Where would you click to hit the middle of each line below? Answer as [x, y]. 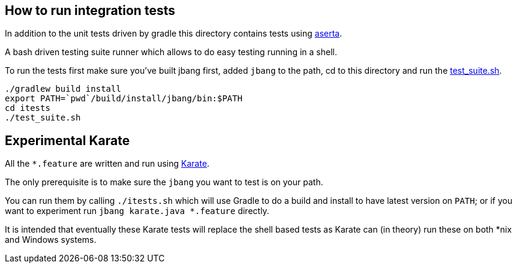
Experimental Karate [67, 140]
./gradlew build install [63, 89]
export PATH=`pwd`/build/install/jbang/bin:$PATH [124, 99]
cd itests [28, 108]
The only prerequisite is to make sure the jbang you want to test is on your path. [164, 182]
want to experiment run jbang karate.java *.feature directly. [137, 211]
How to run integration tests [90, 10]
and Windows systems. [51, 240]
